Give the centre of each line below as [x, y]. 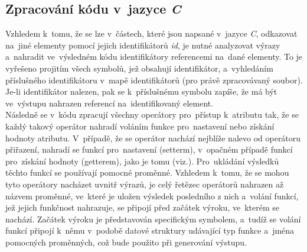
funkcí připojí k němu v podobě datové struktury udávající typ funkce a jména [150, 230]
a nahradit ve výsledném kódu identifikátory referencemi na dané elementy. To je [154, 56]
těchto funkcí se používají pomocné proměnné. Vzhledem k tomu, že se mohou [147, 172]
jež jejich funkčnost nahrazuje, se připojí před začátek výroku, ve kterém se [142, 207]
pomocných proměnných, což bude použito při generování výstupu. [126, 242]
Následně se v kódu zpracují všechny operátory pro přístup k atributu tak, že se [152, 114]
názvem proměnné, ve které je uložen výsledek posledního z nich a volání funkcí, [152, 196]
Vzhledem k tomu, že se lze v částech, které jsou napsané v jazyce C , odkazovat [151, 33]
